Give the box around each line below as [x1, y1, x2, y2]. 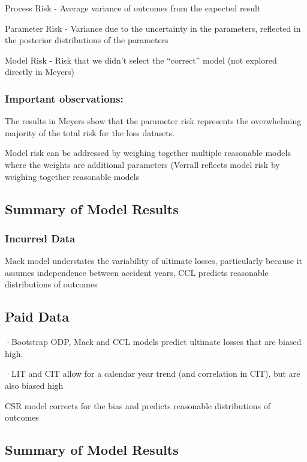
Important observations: [5, 91, 124, 106]
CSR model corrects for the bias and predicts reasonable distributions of [5, 399, 271, 412]
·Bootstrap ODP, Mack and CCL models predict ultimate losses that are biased [5, 335, 302, 348]
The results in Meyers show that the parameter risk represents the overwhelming [5, 115, 302, 127]
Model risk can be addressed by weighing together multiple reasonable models [5, 146, 291, 159]
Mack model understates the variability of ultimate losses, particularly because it [5, 254, 303, 267]
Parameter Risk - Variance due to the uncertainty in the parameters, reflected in [5, 22, 301, 34]
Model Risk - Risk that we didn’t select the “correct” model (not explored [5, 53, 277, 66]
